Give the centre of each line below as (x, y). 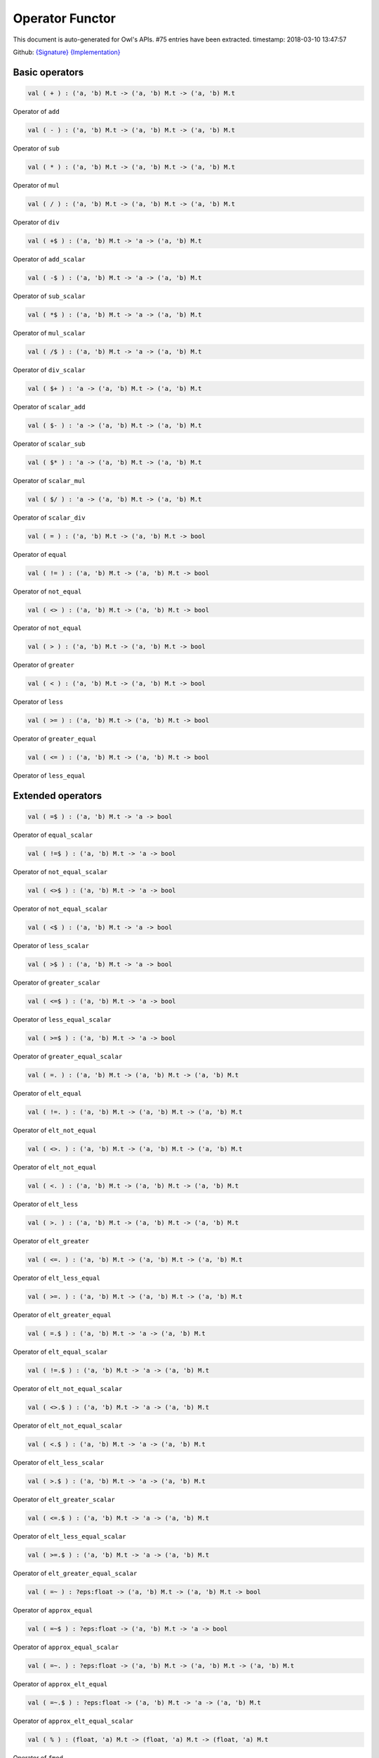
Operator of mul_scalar (49, 333)
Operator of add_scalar (49, 259)
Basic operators (48, 72)
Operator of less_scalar (51, 946)
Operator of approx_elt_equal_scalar (73, 1721)
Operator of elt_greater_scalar (64, 1499)
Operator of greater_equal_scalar (68, 1057)
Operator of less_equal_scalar (62, 1020)
